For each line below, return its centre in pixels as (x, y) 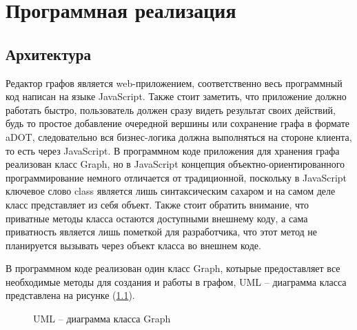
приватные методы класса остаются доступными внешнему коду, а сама (157, 218)
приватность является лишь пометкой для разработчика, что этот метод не (162, 232)
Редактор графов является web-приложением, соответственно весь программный (174, 82)
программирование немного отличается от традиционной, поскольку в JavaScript (176, 177)
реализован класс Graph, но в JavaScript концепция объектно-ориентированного (175, 164)
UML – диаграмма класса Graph (102, 319)
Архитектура (48, 54)
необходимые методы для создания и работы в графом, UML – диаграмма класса (176, 281)
